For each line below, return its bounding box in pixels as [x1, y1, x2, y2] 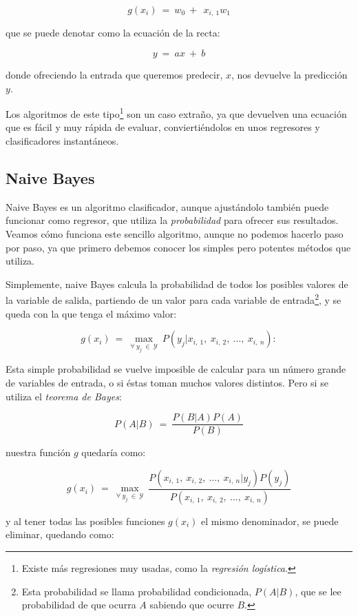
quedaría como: [81, 445, 146, 460]
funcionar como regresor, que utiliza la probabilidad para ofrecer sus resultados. [6, 213, 339, 227]
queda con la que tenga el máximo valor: [6, 306, 177, 320]
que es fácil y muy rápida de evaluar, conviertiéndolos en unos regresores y [6, 120, 320, 134]
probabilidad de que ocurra [21, 597, 136, 612]
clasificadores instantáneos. [6, 134, 119, 148]
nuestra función [6, 445, 71, 460]
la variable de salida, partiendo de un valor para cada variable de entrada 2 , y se [6, 291, 341, 307]
